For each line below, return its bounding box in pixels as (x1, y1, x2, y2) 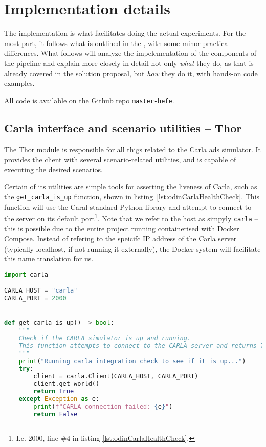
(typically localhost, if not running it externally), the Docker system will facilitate (4, 243, 261, 254)
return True (33, 388, 74, 395)
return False (33, 410, 78, 418)
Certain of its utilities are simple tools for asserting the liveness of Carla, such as (4, 181, 257, 192)
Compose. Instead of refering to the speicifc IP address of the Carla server (4, 233, 237, 244)
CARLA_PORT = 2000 (4, 295, 66, 302)
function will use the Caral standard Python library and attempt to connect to (4, 201, 252, 212)
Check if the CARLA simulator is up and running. (18, 334, 191, 342)
